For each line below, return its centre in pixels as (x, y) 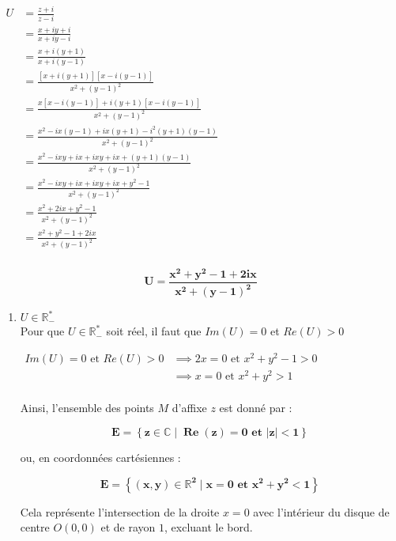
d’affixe (189, 408)
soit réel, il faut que (154, 331)
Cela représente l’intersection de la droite (120, 511)
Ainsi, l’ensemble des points (87, 408)
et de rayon (128, 527)
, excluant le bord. (209, 527)
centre (35, 527)
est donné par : (256, 408)
